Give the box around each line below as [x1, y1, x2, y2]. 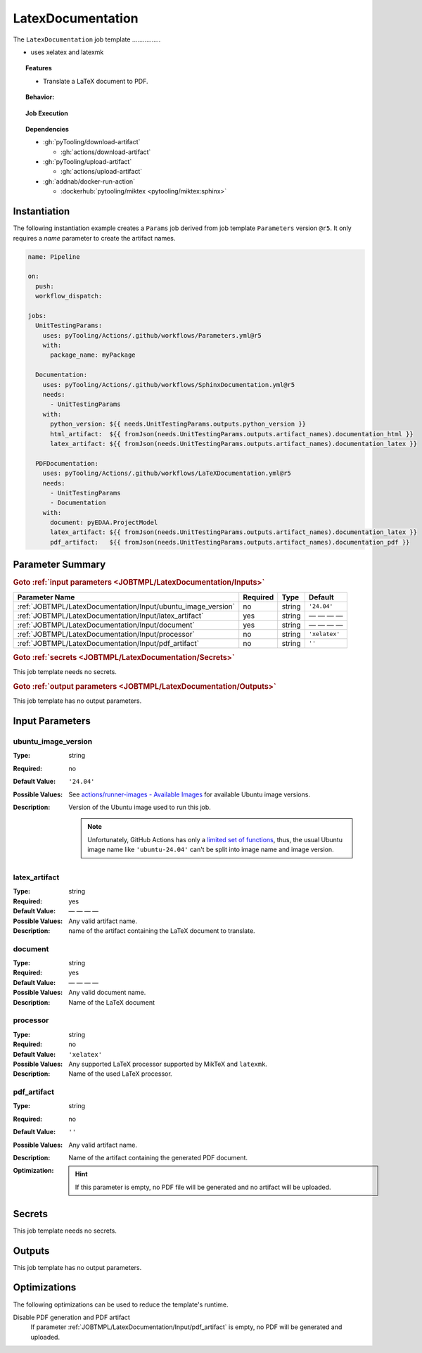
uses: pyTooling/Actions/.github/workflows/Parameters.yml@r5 [42, 331, 262, 339]
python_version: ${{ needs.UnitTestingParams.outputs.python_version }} [50, 420, 306, 428]
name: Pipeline [27, 253, 80, 260]
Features [25, 64, 52, 72]
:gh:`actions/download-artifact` [60, 148, 151, 156]
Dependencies [25, 125, 70, 133]
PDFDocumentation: [35, 459, 98, 467]
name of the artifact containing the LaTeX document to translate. [68, 926, 256, 935]
